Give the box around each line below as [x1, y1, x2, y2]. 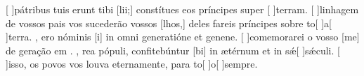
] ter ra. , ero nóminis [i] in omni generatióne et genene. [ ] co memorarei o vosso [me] [6, 29, 360, 44]
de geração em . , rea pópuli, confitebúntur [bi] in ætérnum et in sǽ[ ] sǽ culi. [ [6, 43, 340, 57]
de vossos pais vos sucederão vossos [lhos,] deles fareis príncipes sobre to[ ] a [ [6, 15, 332, 30]
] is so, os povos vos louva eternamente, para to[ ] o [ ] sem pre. [6, 56, 258, 71]
